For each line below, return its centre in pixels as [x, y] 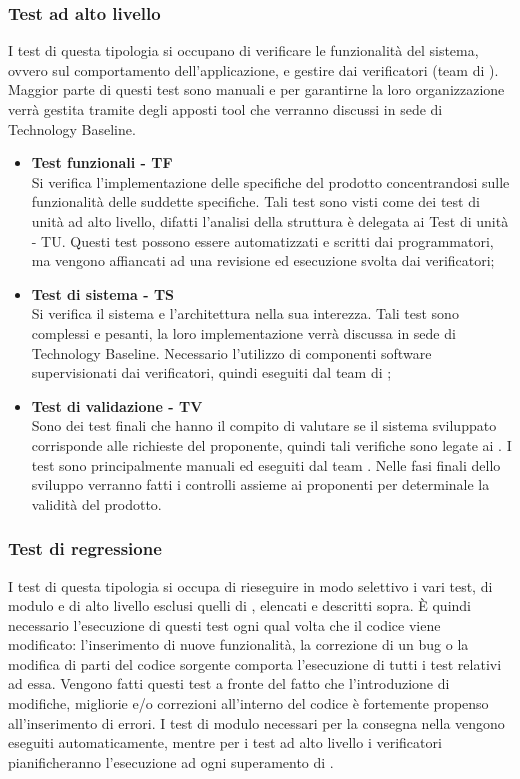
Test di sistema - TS [103, 293]
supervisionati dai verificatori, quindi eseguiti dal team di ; [211, 372]
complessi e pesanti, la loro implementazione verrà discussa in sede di [243, 332]
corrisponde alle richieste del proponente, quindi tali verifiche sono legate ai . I [271, 444]
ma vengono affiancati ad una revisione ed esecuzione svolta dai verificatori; [263, 260]
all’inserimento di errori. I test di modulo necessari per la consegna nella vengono [256, 722]
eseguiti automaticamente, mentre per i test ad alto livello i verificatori [225, 742]
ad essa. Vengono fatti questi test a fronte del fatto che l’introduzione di [229, 683]
